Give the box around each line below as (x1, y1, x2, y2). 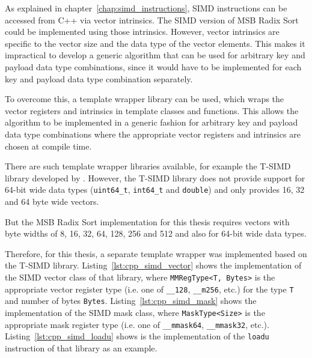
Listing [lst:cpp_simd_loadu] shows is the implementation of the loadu (5, 330, 269, 342)
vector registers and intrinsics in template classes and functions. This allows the (5, 104, 299, 117)
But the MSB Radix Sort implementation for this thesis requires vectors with (5, 215, 290, 228)
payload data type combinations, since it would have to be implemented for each (5, 60, 302, 73)
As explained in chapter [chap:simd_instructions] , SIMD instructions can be (5, 2, 287, 14)
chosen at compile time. (5, 139, 92, 152)
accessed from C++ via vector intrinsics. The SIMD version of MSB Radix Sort (5, 13, 299, 26)
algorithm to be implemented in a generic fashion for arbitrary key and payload (5, 116, 298, 129)
